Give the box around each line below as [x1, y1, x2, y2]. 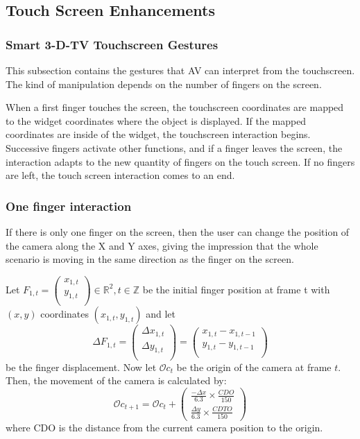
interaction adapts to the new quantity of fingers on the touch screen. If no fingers [6, 154, 355, 169]
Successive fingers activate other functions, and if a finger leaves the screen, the [6, 140, 343, 155]
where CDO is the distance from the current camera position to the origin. [6, 420, 323, 435]
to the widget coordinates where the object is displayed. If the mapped [6, 113, 307, 128]
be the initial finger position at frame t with [142, 282, 330, 296]
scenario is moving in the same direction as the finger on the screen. [6, 252, 294, 266]
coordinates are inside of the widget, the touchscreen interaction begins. [6, 127, 311, 141]
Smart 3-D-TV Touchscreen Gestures [6, 35, 218, 53]
